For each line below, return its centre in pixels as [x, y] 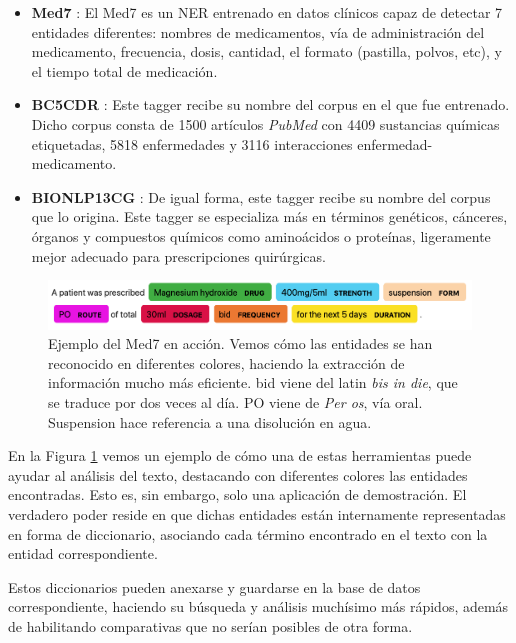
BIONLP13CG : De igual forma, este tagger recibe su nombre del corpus [261, 196]
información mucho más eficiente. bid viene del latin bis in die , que [253, 382]
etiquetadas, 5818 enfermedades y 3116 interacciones [192, 143]
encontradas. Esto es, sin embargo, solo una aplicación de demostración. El [237, 494]
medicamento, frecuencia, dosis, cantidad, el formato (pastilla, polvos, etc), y [266, 51]
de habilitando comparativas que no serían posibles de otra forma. [210, 625]
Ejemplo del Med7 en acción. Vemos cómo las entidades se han [240, 343]
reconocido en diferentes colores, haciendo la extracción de [226, 362]
